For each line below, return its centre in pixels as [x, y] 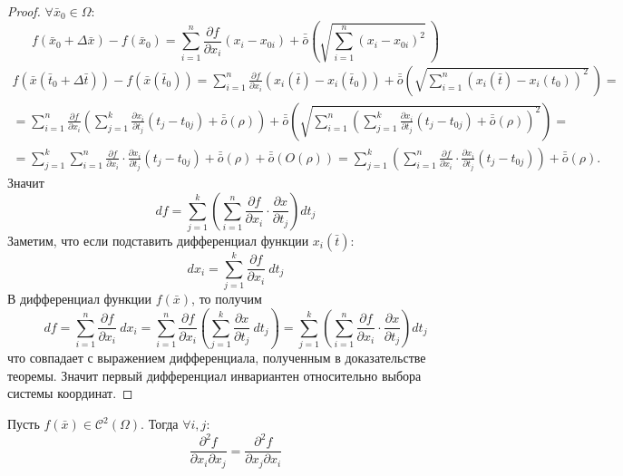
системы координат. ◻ [70, 393]
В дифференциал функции [80, 298]
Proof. [24, 11]
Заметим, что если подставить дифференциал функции [158, 240]
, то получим [227, 298]
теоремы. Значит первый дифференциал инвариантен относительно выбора [214, 375]
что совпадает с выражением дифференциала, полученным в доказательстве [217, 358]
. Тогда [160, 424]
